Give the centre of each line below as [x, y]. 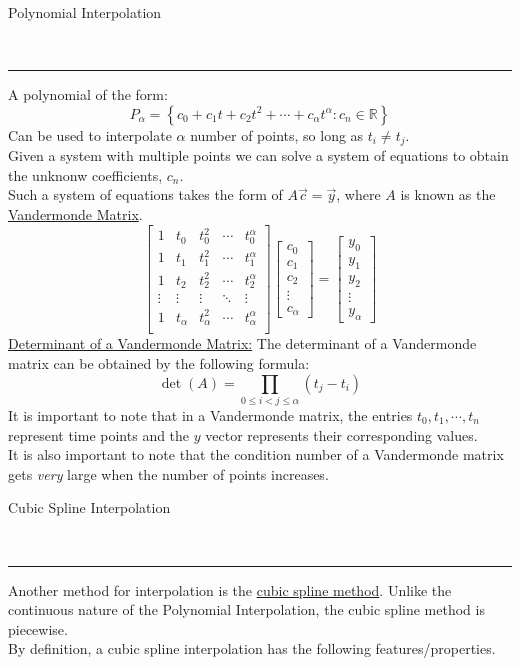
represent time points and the [99, 434]
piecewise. [38, 628]
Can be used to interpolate [90, 134]
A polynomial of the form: [88, 94]
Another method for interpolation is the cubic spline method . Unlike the [230, 589]
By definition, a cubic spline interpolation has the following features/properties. [252, 648]
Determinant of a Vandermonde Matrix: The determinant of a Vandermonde [242, 343]
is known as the [448, 194]
